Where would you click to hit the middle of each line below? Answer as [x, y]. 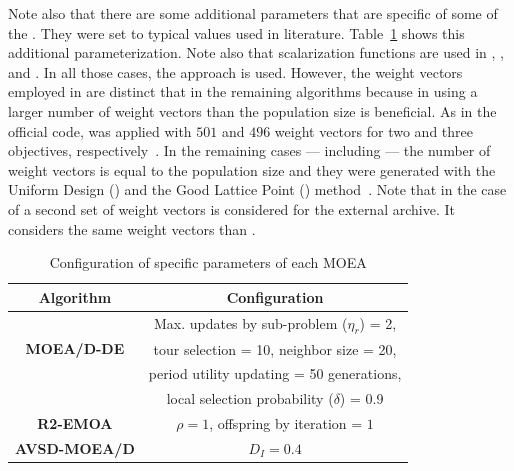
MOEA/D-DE [75, 348]
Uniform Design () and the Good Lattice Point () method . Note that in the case [257, 189]
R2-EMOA [75, 423]
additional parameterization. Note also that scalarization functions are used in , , [256, 52]
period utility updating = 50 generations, [275, 373]
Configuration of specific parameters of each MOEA [208, 262]
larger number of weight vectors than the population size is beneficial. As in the [252, 110]
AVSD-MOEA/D [75, 447]
